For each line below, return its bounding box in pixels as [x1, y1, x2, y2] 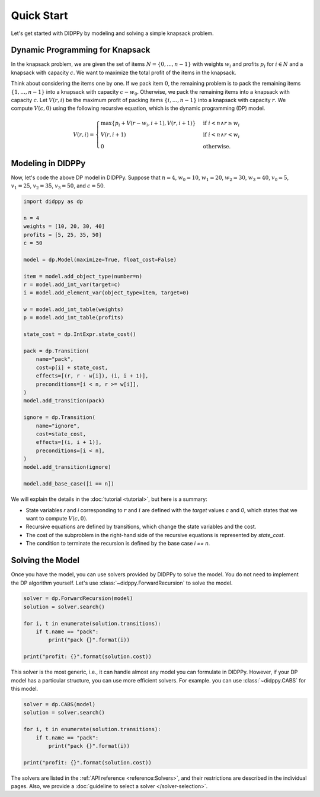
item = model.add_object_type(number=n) [23, 273, 142, 280]
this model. [11, 685, 39, 692]
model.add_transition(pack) [23, 398, 105, 404]
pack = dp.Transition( [23, 348, 89, 354]
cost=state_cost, [36, 430, 87, 437]
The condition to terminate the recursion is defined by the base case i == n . [25, 540, 210, 547]
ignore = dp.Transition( [23, 414, 96, 421]
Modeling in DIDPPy [11, 158, 86, 169]
